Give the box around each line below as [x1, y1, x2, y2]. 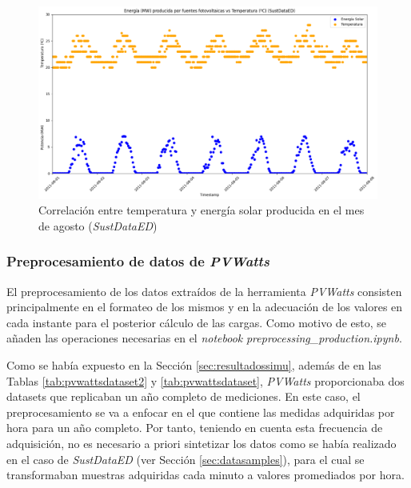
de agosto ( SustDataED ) [38, 217, 158, 234]
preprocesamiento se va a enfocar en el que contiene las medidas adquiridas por [6, 403, 395, 420]
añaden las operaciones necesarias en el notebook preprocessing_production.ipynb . [6, 330, 402, 346]
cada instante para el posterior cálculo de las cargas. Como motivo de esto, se [6, 314, 386, 330]
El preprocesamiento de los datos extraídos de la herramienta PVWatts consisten [6, 282, 402, 299]
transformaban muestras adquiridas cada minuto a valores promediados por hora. [6, 466, 405, 483]
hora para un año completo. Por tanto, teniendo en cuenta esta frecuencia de [6, 419, 383, 436]
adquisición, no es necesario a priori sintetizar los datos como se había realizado [6, 434, 397, 451]
